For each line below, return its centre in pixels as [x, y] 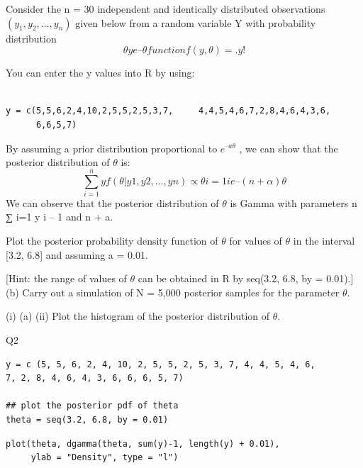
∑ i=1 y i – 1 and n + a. [60, 217]
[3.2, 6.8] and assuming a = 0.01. [77, 254]
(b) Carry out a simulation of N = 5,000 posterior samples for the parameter [173, 292]
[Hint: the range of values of [66, 278]
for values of [256, 241]
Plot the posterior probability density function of [112, 241]
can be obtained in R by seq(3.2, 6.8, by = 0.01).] [246, 278]
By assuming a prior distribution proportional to [112, 148]
